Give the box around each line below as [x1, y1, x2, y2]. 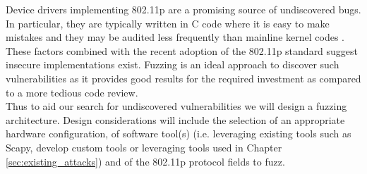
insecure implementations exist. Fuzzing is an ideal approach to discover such [6, 57, 339, 72]
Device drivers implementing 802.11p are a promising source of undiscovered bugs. [6, 2, 361, 16]
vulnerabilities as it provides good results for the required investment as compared [6, 70, 361, 85]
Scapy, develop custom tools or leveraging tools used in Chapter [6, 139, 282, 154]
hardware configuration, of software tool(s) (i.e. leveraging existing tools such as [6, 126, 351, 141]
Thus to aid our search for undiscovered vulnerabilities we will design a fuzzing [6, 99, 347, 113]
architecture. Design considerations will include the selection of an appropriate [6, 112, 345, 127]
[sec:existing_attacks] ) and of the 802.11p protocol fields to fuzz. [6, 154, 285, 168]
